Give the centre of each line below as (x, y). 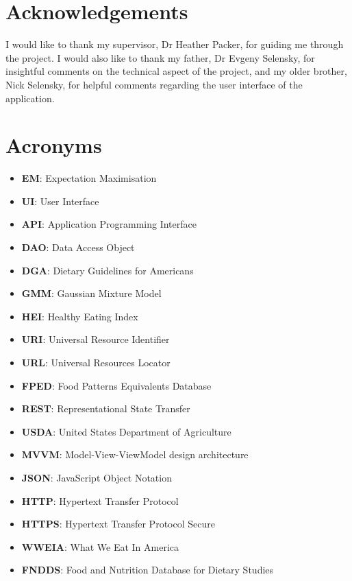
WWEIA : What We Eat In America (100, 546)
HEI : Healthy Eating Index (80, 316)
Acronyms (54, 145)
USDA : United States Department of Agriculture (126, 431)
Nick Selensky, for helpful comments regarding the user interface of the (154, 84)
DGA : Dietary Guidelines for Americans (108, 270)
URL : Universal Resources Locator (96, 362)
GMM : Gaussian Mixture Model (91, 293)
